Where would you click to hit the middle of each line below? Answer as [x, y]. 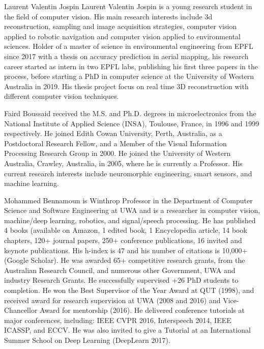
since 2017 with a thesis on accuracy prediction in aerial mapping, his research [126, 56]
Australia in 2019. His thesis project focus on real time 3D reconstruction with [126, 86]
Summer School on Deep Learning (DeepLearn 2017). [87, 340]
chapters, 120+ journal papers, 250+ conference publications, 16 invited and [123, 240]
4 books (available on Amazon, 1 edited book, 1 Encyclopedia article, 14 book [126, 230]
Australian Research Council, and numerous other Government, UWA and [120, 270]
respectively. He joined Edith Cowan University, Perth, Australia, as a [113, 133]
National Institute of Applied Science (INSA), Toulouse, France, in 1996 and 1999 [132, 123]
